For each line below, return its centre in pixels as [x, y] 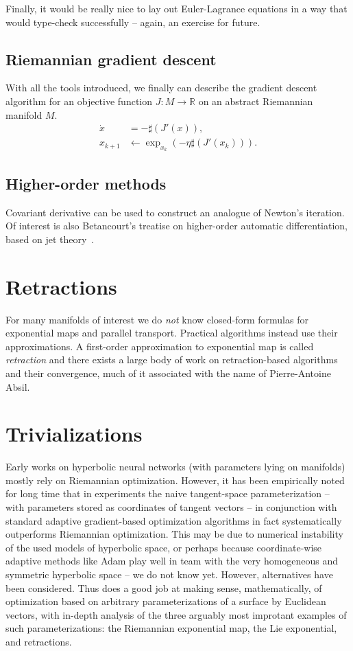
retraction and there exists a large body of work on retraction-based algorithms [172, 359]
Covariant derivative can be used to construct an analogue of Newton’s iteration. [175, 212]
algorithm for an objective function [79, 101]
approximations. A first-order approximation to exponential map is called [160, 346]
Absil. [18, 386]
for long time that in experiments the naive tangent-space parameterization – [168, 493]
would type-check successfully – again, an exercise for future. [133, 22]
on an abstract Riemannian [256, 101]
